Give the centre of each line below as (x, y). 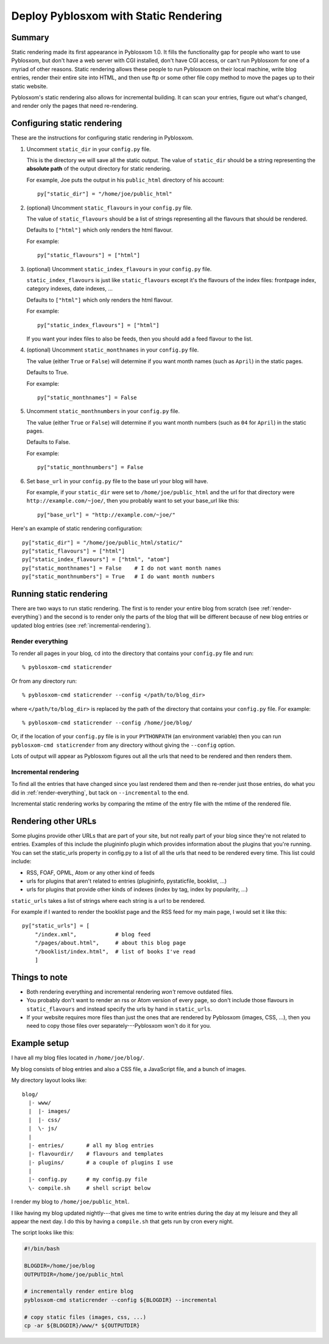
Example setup (40, 1043)
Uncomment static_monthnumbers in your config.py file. (103, 411)
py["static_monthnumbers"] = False (90, 467)
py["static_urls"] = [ (56, 926)
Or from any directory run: (44, 681)
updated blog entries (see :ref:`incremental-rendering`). (81, 625)
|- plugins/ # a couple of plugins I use (101, 1162)
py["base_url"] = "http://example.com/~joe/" (107, 515)
